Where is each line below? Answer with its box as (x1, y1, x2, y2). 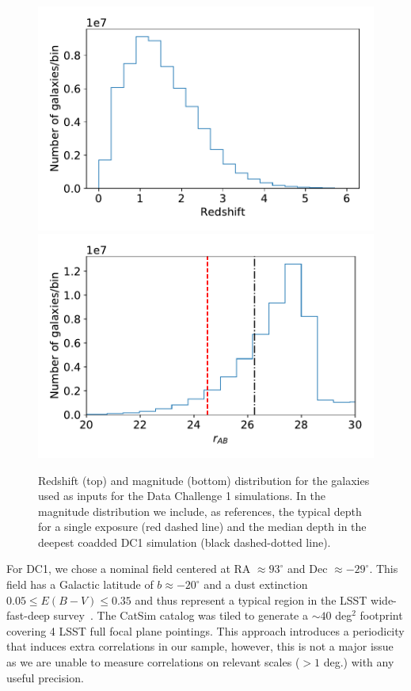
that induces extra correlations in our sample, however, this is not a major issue (6, 638, 394, 655)
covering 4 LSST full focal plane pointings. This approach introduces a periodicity (6, 622, 405, 639)
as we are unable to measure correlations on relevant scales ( (6, 654, 300, 670)
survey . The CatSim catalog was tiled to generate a (53, 607, 308, 624)
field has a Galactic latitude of (6, 576, 154, 593)
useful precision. (6, 669, 84, 685)
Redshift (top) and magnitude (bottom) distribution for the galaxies (38, 471, 370, 488)
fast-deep (6, 607, 50, 624)
